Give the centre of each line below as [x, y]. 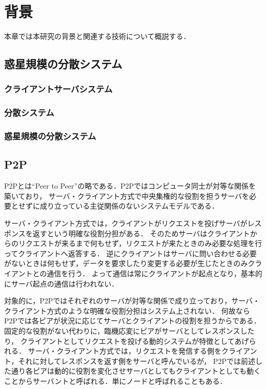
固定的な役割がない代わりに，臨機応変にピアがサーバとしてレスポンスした [129, 330]
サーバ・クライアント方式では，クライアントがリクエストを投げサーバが [126, 223]
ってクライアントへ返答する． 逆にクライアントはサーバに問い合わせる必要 [130, 253]
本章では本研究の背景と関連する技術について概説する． [97, 36]
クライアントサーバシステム [58, 89]
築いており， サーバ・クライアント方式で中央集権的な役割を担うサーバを [127, 196]
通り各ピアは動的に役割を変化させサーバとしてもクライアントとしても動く [136, 371]
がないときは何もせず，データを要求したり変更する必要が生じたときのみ [126, 263]
